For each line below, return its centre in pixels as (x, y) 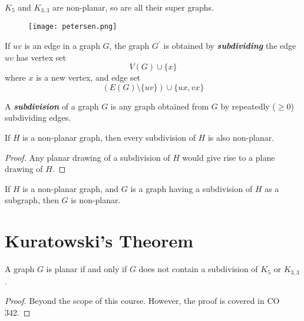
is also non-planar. (241, 138)
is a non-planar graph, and (71, 188)
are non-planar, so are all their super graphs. (133, 7)
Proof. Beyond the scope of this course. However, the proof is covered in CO (142, 301)
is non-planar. (96, 200)
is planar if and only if (87, 269)
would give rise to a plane (229, 157)
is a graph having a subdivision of (191, 188)
